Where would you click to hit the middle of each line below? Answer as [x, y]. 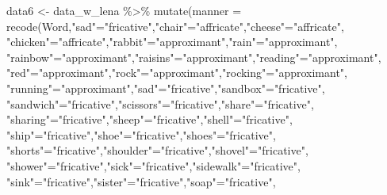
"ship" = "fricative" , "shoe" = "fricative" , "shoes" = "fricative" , [141, 134]
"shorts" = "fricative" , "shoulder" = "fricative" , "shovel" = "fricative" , [157, 150]
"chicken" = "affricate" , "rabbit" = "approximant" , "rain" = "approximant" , [172, 42]
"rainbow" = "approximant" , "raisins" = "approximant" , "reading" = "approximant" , [194, 57]
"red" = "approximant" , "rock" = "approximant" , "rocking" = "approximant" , [177, 73]
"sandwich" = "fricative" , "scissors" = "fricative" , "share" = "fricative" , [160, 103]
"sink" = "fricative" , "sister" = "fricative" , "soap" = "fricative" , [141, 181]
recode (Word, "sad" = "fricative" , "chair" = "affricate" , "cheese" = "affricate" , [175, 26]
